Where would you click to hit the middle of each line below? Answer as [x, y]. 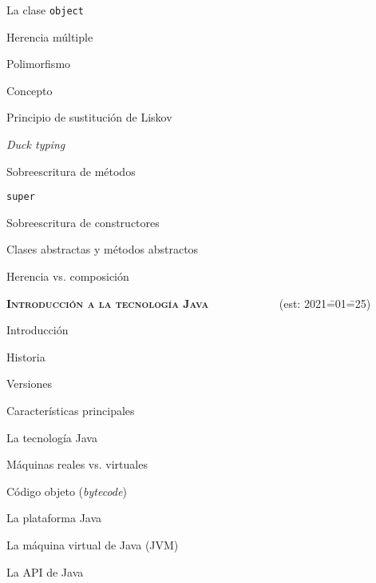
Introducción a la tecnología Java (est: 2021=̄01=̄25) [189, 303]
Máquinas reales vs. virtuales [77, 464]
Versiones [29, 383]
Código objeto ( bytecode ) [67, 491]
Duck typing [36, 144]
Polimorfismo [39, 64]
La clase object [45, 10]
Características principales [71, 411]
